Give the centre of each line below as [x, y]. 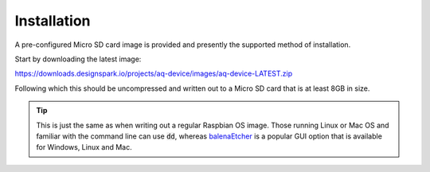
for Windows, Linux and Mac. [84, 147]
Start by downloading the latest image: [78, 59]
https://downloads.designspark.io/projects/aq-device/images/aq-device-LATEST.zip [154, 74]
